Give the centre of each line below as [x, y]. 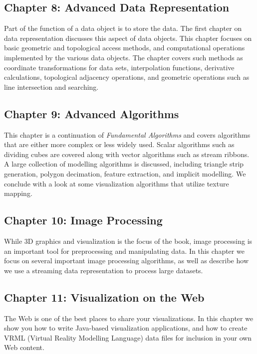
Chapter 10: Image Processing [83, 220]
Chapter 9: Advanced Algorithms [92, 113]
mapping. [18, 193]
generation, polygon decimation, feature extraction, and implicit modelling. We [125, 173]
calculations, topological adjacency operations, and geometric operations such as [127, 77]
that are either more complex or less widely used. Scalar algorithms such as [119, 144]
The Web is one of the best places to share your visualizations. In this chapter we [129, 318]
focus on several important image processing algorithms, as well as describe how [126, 261]
